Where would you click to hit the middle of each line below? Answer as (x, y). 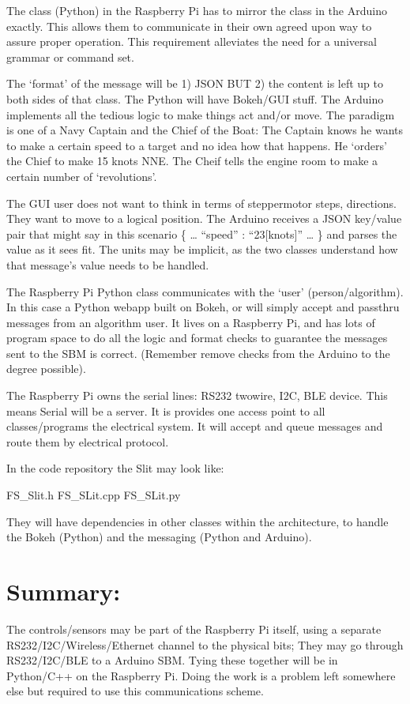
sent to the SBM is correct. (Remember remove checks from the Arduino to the (198, 353)
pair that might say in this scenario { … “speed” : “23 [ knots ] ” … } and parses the (202, 233)
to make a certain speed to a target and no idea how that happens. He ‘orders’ (197, 145)
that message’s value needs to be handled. (108, 264)
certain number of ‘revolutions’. (82, 176)
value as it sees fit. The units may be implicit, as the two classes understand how (202, 249)
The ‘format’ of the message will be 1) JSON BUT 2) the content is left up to (195, 83)
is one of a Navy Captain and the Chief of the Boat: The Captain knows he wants (205, 130)
